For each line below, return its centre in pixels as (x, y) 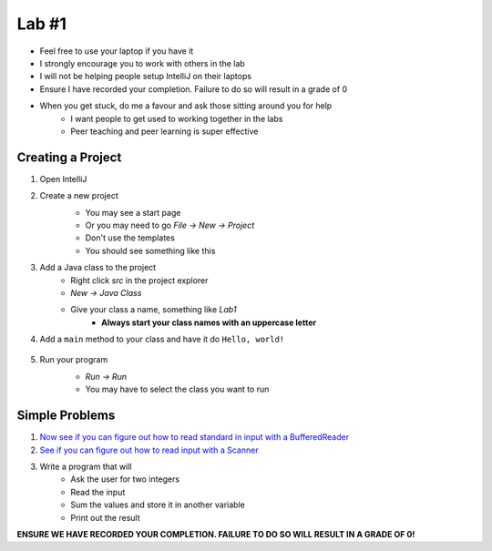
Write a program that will (86, 466)
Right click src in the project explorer (139, 280)
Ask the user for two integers (125, 479)
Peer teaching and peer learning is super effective (164, 131)
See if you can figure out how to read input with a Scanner (149, 450)
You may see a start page (133, 212)
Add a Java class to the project (98, 268)
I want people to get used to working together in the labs (177, 118)
